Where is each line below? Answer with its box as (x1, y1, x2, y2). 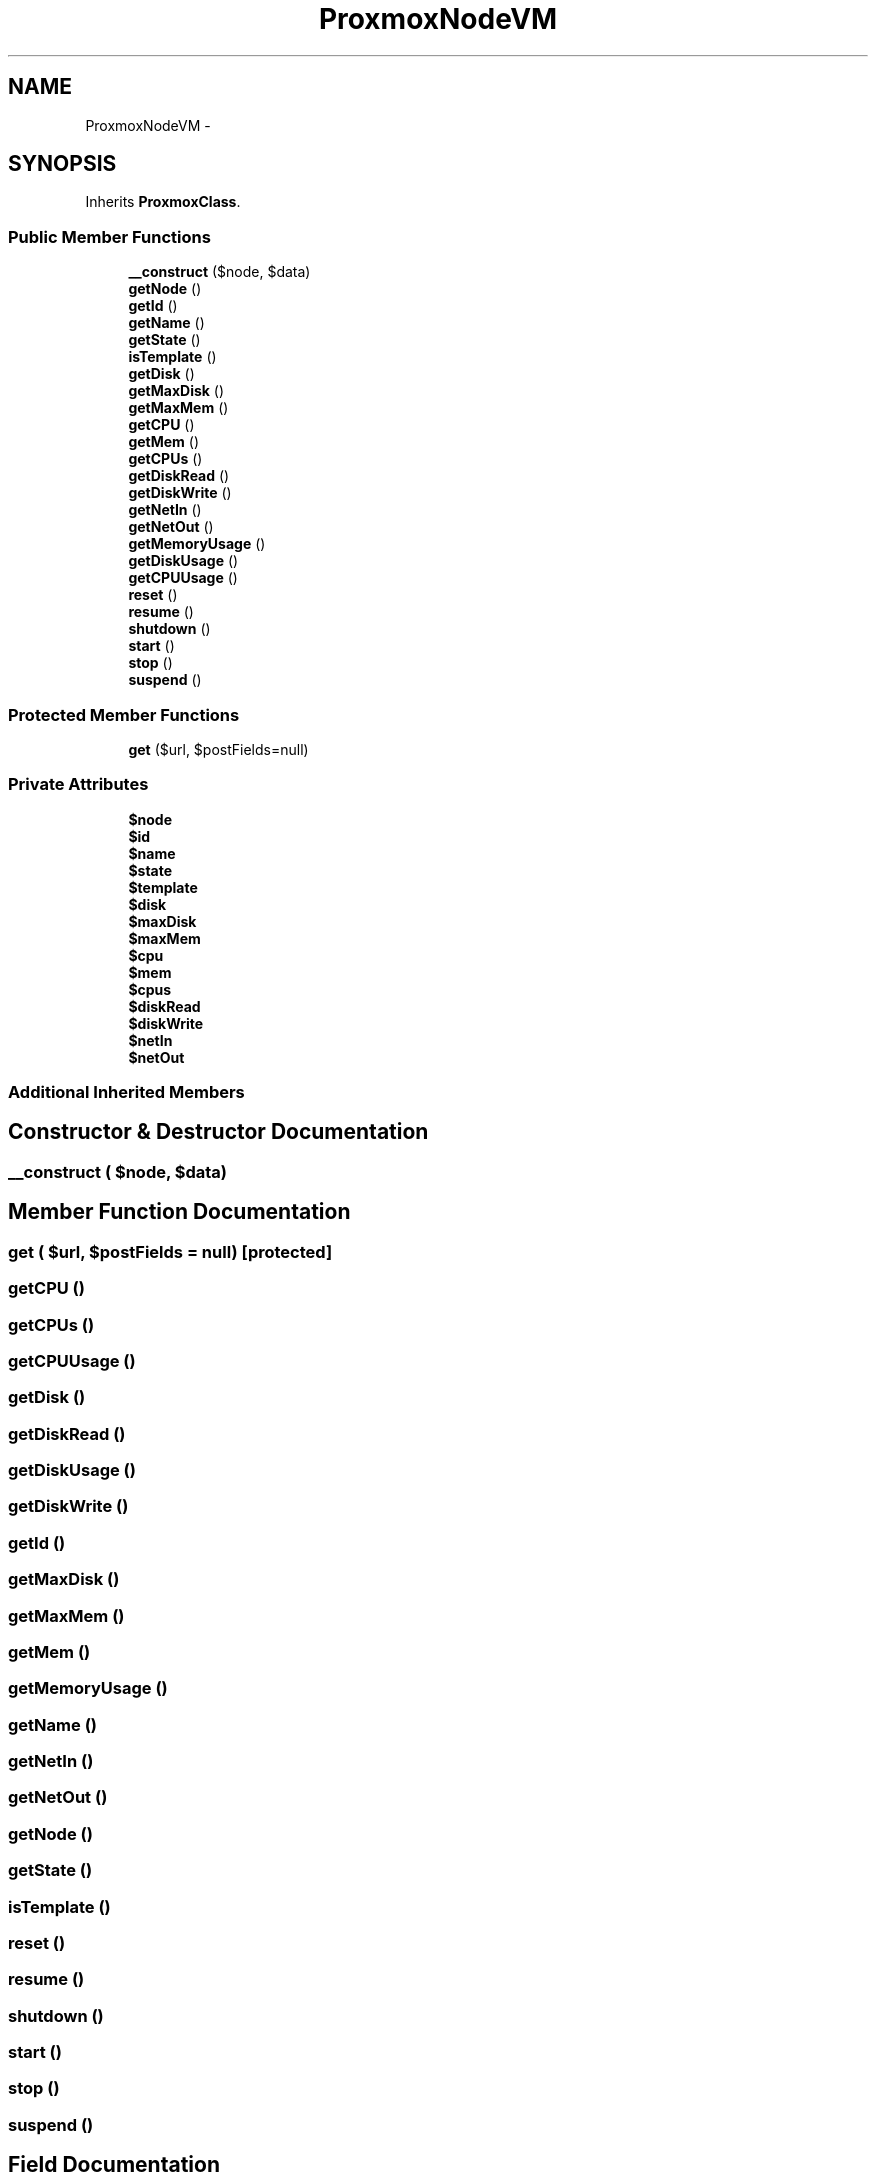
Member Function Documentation (8, 1199, 351, 1225)
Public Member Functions (8, 226, 211, 247)
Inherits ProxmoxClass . (85, 193, 241, 211)
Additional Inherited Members (8, 1082, 245, 1103)
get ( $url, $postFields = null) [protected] (8, 1241, 333, 1262)
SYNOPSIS (8, 151, 117, 177)
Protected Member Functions (8, 704, 240, 725)
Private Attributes (8, 774, 149, 795)
